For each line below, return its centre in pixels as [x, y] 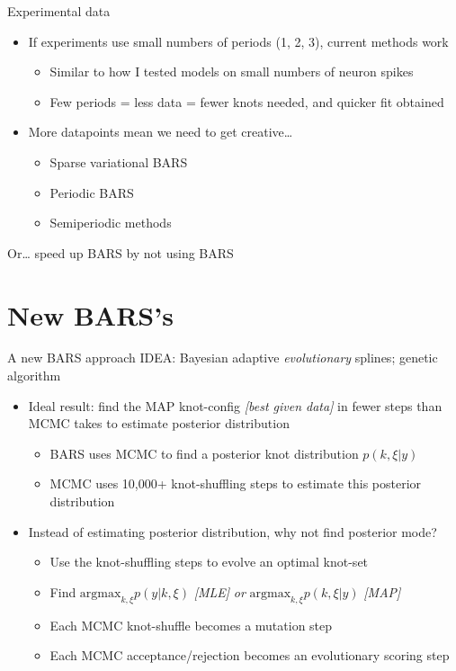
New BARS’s [90, 314]
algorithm [34, 376]
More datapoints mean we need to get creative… [161, 132]
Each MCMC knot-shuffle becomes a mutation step [191, 625]
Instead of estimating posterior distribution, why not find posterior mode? [232, 531]
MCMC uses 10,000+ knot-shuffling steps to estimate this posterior [236, 483]
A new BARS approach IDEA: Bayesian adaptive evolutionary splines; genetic [223, 358]
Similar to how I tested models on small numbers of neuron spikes [232, 72]
